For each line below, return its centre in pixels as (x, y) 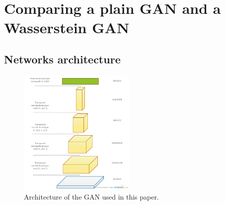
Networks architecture (62, 59)
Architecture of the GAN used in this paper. (91, 196)
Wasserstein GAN (67, 27)
